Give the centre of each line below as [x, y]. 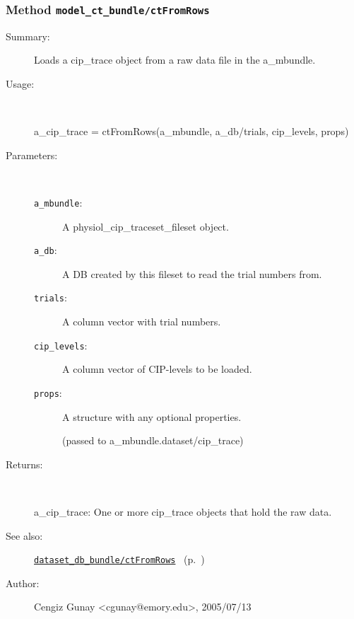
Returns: [24, 464]
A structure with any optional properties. [152, 416]
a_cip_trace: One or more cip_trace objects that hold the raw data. [183, 511]
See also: [24, 535]
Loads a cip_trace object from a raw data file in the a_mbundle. [175, 60]
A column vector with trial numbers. [142, 322]
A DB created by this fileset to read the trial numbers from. [192, 273]
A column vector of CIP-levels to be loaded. [157, 369]
